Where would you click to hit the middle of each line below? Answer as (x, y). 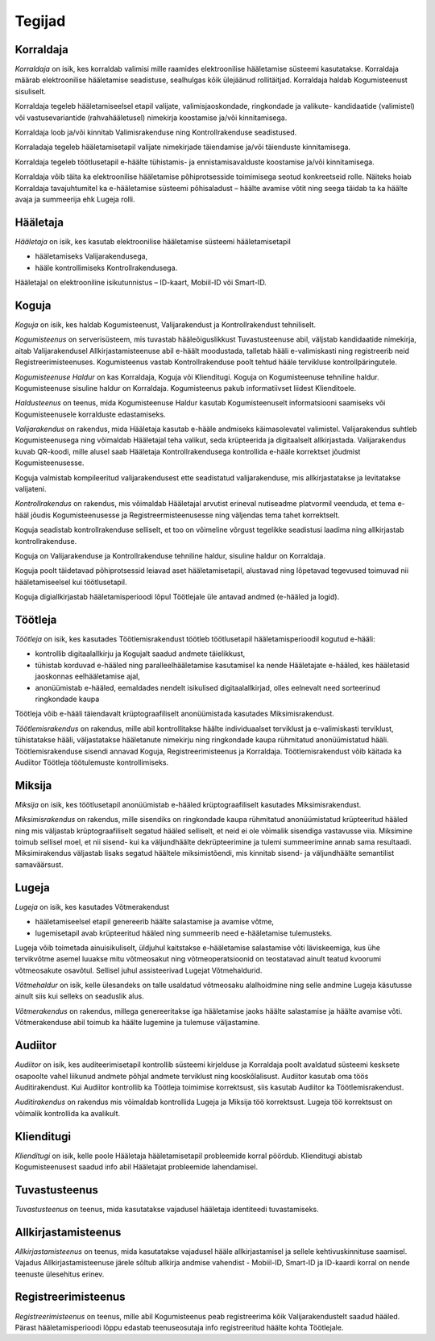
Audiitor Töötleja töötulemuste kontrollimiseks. (92, 762)
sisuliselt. (30, 91)
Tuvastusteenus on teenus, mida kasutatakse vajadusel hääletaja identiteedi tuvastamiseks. (167, 1209)
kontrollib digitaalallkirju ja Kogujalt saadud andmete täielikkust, (140, 654)
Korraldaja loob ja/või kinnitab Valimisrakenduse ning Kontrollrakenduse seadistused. (156, 132)
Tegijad (40, 21)
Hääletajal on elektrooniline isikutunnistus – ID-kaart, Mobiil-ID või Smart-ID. (141, 283)
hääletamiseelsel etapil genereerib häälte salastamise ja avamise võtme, (154, 922)
